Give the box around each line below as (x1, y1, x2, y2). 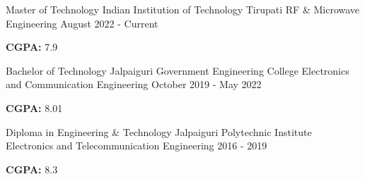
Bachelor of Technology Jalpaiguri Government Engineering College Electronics (6, 63, 349, 78)
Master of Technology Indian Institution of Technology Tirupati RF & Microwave (6, 2, 360, 16)
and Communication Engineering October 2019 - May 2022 (6, 77, 262, 92)
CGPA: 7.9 (6, 39, 58, 54)
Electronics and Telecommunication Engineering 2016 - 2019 (6, 138, 267, 153)
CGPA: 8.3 (6, 161, 58, 176)
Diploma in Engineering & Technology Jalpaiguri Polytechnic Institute (6, 124, 312, 139)
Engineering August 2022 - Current (6, 16, 158, 30)
